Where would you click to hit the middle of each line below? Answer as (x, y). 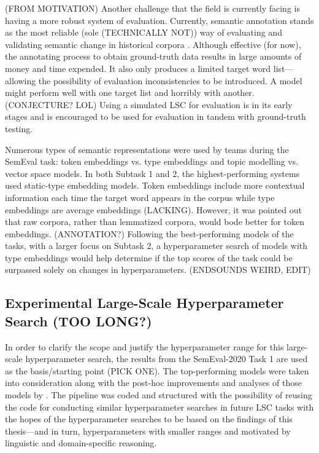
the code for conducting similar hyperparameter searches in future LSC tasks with (159, 407)
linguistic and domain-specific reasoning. (81, 443)
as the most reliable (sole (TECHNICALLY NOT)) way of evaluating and (144, 32)
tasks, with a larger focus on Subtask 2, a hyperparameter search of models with (156, 246)
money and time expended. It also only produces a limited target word (138, 68)
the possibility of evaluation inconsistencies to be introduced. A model (170, 80)
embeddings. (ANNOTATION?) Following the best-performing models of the (149, 233)
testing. (19, 128)
